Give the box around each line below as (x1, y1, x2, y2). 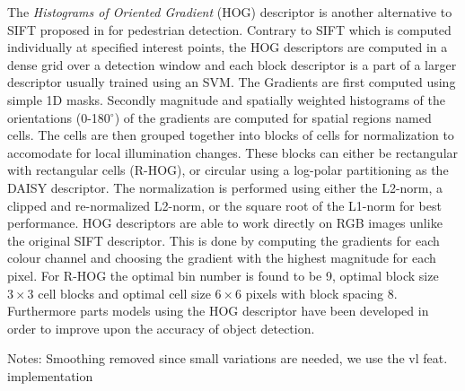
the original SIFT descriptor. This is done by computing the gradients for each (7, 230, 440, 249)
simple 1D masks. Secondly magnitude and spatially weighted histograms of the (7, 90, 445, 109)
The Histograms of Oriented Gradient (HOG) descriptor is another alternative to (7, 3, 452, 21)
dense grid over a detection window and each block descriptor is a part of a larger (7, 55, 457, 74)
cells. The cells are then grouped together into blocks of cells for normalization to (7, 126, 454, 144)
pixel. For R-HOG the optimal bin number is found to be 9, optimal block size (7, 265, 439, 284)
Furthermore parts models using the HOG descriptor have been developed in (7, 301, 429, 320)
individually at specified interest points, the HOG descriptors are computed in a (7, 38, 448, 56)
